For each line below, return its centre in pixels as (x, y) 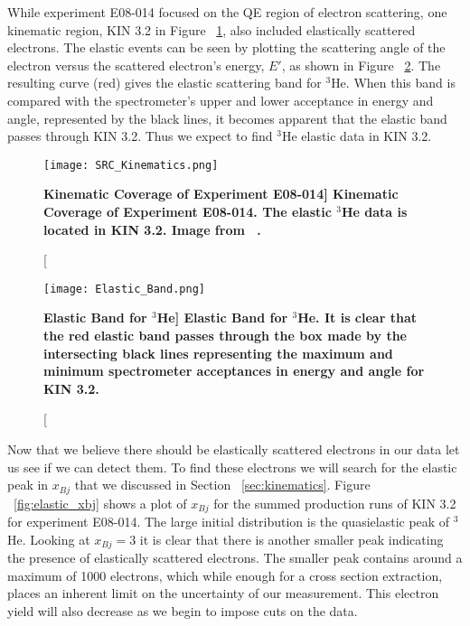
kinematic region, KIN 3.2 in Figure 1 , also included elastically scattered (211, 29)
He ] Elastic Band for (222, 318)
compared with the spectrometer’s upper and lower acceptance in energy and (221, 100)
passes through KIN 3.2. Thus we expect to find (140, 136)
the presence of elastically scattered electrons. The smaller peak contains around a (235, 558)
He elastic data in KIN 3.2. (357, 136)
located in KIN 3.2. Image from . (152, 229)
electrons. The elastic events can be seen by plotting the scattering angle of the (226, 47)
